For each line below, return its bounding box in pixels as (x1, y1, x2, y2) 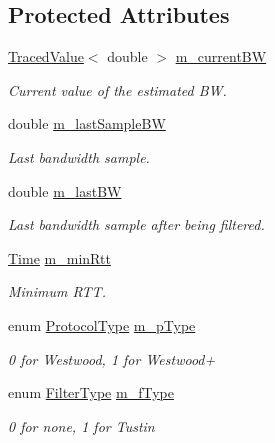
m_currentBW (175, 46, 267, 67)
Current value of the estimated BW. (8, 79, 227, 100)
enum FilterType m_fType (8, 382, 174, 403)
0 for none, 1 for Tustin (8, 415, 155, 436)
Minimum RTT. (8, 281, 106, 302)
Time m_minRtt (8, 247, 111, 268)
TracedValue (8, 46, 84, 67)
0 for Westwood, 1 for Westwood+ (8, 348, 216, 369)
